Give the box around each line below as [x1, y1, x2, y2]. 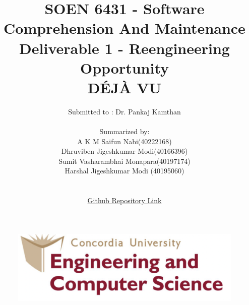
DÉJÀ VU [87, 77, 162, 97]
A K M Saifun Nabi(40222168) [77, 136, 172, 146]
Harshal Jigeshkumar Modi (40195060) [65, 165, 184, 176]
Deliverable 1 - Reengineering [19, 37, 230, 58]
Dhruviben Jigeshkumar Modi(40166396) [61, 146, 188, 156]
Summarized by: [99, 126, 150, 137]
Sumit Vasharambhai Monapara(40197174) [58, 155, 191, 166]
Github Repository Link [87, 195, 162, 206]
